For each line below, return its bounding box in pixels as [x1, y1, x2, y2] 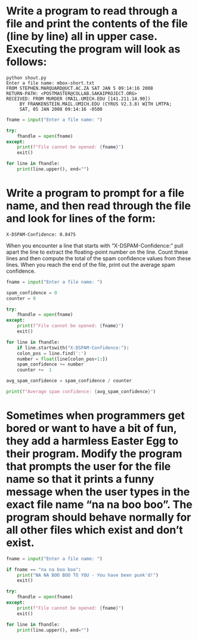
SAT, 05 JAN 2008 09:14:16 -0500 [19, 106, 103, 112]
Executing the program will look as [6, 42, 181, 56]
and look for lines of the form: [6, 212, 156, 226]
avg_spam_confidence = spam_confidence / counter [6, 378, 132, 384]
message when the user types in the [6, 485, 190, 499]
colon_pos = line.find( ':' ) [17, 350, 86, 357]
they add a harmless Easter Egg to [6, 434, 179, 448]
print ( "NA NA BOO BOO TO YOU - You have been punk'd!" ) [17, 572, 159, 578]
